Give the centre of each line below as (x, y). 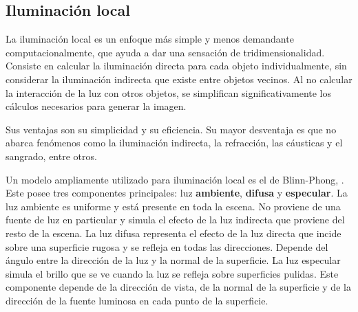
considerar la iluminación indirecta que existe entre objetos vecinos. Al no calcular (179, 79)
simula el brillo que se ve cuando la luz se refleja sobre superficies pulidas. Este (172, 273)
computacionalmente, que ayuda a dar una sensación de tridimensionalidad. (165, 52)
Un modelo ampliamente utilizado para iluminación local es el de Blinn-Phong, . (175, 179)
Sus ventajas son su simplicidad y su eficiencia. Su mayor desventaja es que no (171, 129)
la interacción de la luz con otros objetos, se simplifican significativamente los (169, 92)
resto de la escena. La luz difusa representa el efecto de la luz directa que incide (173, 233)
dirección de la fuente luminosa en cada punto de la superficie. (137, 300)
